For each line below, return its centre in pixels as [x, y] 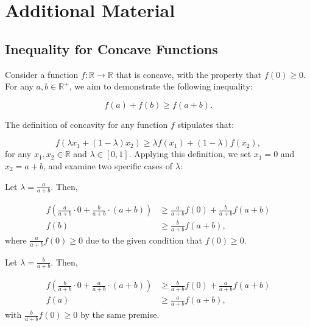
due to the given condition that [144, 240]
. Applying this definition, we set [190, 154]
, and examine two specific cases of [108, 165]
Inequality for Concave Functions [111, 48]
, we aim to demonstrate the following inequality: [161, 86]
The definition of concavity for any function [86, 124]
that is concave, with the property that [189, 74]
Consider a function [42, 74]
